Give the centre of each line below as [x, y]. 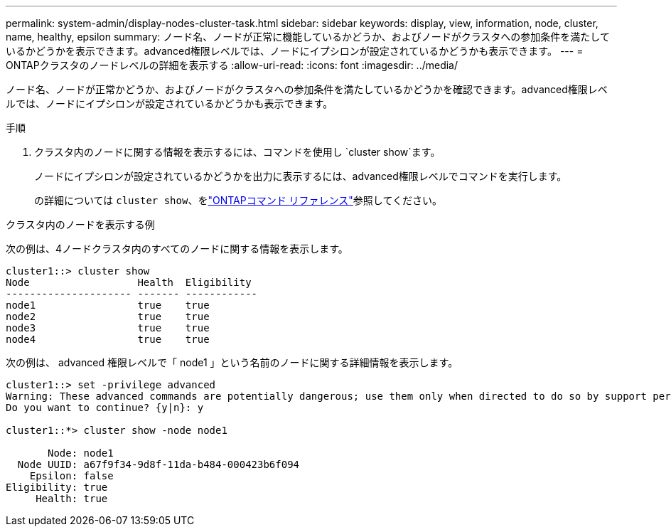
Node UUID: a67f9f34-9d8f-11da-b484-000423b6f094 [159, 464]
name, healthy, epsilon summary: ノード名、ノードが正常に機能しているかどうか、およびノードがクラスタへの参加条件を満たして [308, 37]
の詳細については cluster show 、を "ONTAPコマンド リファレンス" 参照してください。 [238, 200]
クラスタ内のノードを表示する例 [80, 224]
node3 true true [108, 328]
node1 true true [108, 305]
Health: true [72, 499]
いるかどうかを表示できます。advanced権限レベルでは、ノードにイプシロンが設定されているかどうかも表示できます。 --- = [295, 51]
